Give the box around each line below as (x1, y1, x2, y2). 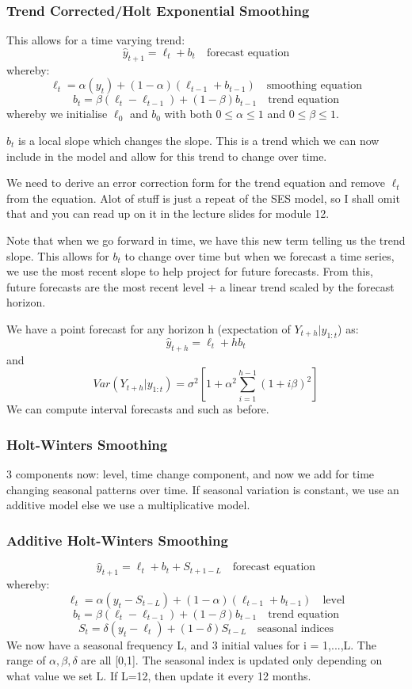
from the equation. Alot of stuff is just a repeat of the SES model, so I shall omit (6, 189, 400, 206)
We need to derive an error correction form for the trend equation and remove (6, 174, 385, 191)
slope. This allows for (6, 247, 109, 264)
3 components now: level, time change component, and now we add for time (6, 466, 375, 482)
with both (164, 105, 212, 122)
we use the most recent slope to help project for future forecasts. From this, (6, 263, 373, 280)
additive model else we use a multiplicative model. (6, 497, 250, 513)
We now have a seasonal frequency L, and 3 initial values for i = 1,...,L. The (6, 636, 376, 653)
